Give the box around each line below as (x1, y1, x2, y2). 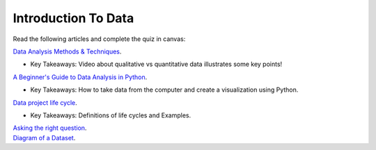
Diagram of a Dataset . (13, 133, 76, 142)
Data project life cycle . (13, 98, 78, 107)
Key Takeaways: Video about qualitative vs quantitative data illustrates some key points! (30, 60, 283, 69)
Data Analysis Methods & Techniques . (13, 47, 122, 56)
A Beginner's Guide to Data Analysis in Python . (13, 73, 148, 81)
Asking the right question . (13, 124, 87, 132)
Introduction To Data (13, 10, 134, 26)
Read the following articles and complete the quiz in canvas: (13, 35, 186, 43)
